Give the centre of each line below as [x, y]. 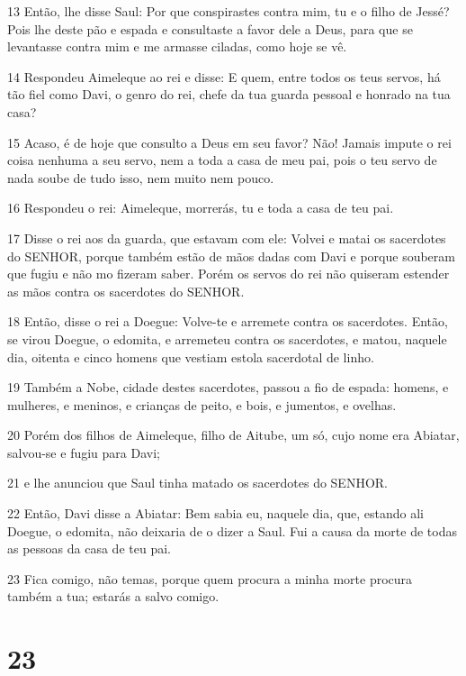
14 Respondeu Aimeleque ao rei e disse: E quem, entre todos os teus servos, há [224, 76]
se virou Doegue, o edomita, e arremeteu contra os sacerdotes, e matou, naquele [227, 338]
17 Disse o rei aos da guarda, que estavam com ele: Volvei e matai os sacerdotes [227, 238]
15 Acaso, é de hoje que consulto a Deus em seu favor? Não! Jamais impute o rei [229, 142]
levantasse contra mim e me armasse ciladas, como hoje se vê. [177, 46]
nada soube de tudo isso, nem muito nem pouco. [141, 177]
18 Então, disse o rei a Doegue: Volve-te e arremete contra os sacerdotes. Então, [228, 321]
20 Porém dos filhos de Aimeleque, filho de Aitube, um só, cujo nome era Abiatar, [233, 435]
